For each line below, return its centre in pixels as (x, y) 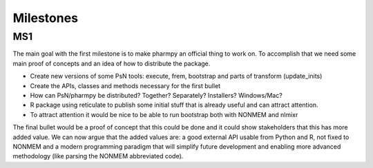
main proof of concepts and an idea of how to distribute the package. (112, 63)
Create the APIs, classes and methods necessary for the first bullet (125, 85)
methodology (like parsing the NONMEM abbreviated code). (98, 156)
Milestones (46, 18)
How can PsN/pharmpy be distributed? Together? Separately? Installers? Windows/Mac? (156, 95)
